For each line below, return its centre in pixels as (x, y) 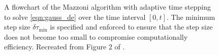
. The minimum (191, 17)
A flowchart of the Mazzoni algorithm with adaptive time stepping (107, 7)
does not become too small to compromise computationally (96, 36)
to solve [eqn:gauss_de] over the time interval (75, 17)
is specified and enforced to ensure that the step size (131, 27)
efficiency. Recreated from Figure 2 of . (65, 47)
